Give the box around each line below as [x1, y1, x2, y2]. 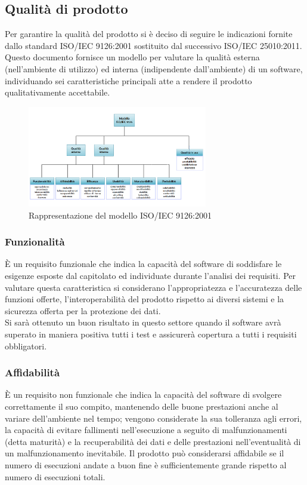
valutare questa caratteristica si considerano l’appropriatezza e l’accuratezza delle [5, 281, 302, 293]
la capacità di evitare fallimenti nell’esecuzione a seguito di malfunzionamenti [5, 423, 287, 436]
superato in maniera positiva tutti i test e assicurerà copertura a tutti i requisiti [5, 327, 297, 340]
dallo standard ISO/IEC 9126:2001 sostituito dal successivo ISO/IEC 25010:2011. [5, 39, 302, 51]
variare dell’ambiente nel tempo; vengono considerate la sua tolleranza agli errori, [5, 412, 302, 424]
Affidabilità [5, 365, 60, 380]
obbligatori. [5, 339, 47, 352]
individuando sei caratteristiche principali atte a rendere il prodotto [5, 74, 252, 87]
